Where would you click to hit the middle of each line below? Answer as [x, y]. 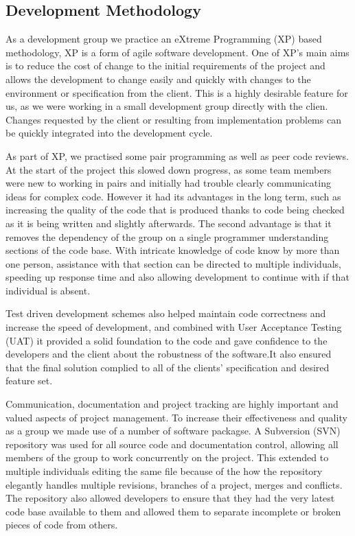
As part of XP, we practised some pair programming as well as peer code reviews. [177, 155]
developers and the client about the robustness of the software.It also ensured [169, 354]
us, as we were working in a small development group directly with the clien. [167, 106]
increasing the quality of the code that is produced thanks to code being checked [175, 210]
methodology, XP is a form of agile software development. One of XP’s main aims [177, 52]
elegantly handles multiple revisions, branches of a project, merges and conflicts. [174, 484]
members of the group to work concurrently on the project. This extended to [167, 457]
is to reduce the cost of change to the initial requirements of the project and [165, 66]
